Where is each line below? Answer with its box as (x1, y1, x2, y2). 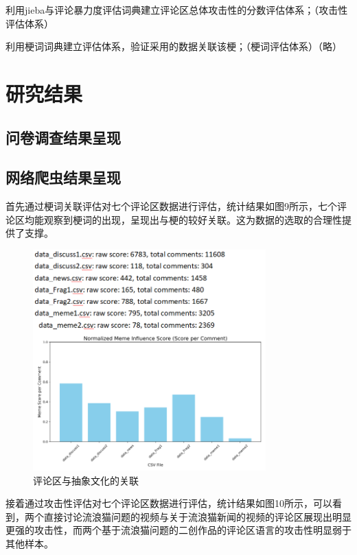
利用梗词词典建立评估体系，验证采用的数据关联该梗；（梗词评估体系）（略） (5, 39, 342, 54)
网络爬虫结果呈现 (5, 167, 121, 188)
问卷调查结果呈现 (5, 126, 121, 147)
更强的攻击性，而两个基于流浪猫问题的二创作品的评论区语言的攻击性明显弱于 (5, 523, 352, 537)
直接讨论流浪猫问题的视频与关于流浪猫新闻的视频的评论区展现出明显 (43, 509, 352, 523)
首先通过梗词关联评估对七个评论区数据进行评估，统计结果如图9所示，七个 (5, 199, 337, 213)
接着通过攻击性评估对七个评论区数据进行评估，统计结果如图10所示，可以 (5, 496, 332, 510)
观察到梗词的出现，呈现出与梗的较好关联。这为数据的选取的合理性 (43, 212, 342, 226)
